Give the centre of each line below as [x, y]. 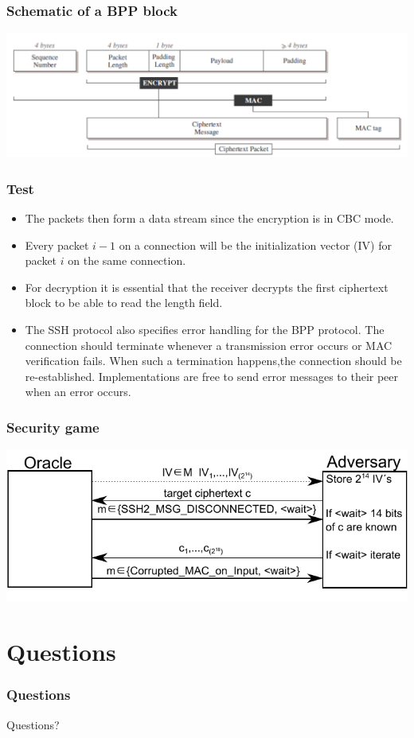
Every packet [57, 245]
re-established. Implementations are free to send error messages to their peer [212, 376]
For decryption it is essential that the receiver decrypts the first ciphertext [207, 287]
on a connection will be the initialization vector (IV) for [255, 245]
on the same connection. [127, 260]
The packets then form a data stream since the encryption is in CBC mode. [209, 218]
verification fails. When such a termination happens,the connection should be [213, 361]
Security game [53, 427]
